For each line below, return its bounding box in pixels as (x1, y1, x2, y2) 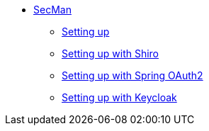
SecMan (33, 4, 72, 16)
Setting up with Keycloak (62, 91, 177, 103)
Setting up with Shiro (62, 47, 159, 59)
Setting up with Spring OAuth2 (62, 69, 203, 81)
